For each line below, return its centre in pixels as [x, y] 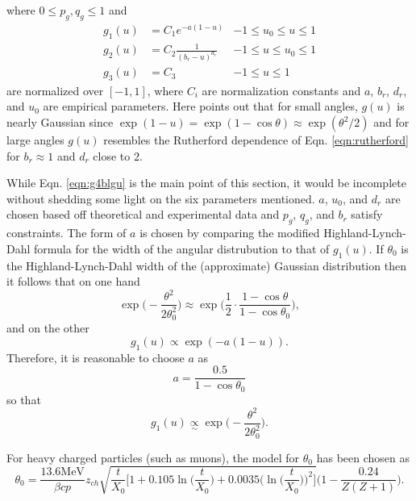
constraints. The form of [67, 233]
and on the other [48, 328]
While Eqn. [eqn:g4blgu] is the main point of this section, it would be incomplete [206, 183]
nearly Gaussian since [60, 122]
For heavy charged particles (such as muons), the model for [153, 457]
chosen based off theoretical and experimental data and [143, 214]
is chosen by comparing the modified [230, 233]
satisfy [367, 214]
